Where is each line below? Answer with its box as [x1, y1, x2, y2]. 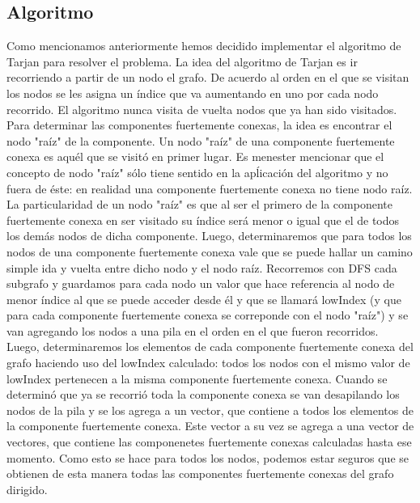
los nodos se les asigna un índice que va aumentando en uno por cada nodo [6, 84, 379, 101]
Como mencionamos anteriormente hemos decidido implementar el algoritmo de [6, 37, 401, 54]
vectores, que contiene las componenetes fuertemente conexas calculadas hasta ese [6, 433, 412, 450]
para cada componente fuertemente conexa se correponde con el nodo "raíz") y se [6, 306, 409, 323]
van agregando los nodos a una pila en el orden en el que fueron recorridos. [6, 322, 379, 339]
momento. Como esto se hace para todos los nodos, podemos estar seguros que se [6, 449, 409, 466]
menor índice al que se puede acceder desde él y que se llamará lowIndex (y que [6, 290, 401, 307]
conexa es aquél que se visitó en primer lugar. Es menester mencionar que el [6, 148, 384, 165]
